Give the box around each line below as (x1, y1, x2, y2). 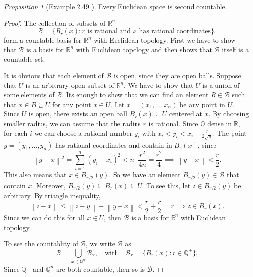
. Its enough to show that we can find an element (62, 89, 209, 100)
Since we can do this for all (4, 212, 85, 222)
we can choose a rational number (34, 128, 133, 138)
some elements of (4, 89, 55, 100)
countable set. (4, 54, 45, 64)
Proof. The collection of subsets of (4, 18, 106, 28)
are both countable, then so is (56, 263, 145, 274)
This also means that (4, 170, 67, 180)
